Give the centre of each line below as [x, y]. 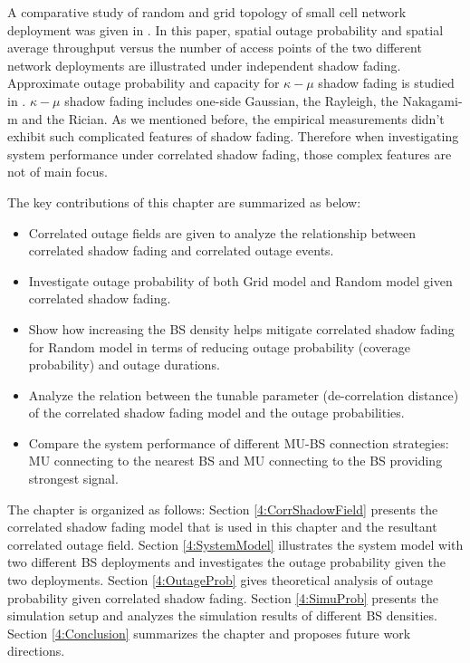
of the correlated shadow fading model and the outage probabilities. [216, 413]
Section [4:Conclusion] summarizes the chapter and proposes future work [209, 633]
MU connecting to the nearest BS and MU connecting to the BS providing [235, 461]
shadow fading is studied [386, 83]
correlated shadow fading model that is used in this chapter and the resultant [222, 527]
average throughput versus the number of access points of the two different [215, 48]
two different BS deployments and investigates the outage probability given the [226, 562]
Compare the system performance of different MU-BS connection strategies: [239, 442]
